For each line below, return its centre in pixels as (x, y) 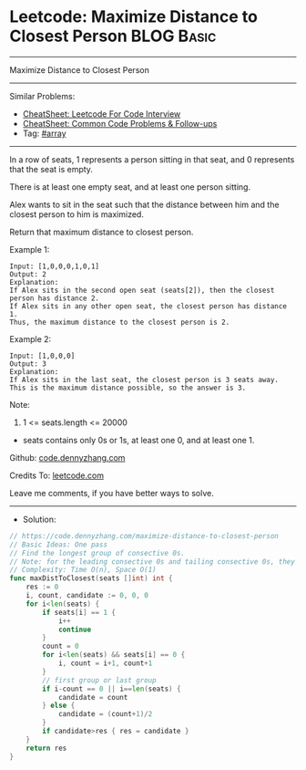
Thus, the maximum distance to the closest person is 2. (120, 322)
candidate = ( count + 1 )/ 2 (105, 714)
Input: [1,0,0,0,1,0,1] (55, 266)
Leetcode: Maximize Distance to (133, 17)
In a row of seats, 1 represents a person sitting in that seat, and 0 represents (152, 159)
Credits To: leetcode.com (57, 475)
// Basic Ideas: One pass (58, 545)
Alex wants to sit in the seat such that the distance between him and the (144, 204)
